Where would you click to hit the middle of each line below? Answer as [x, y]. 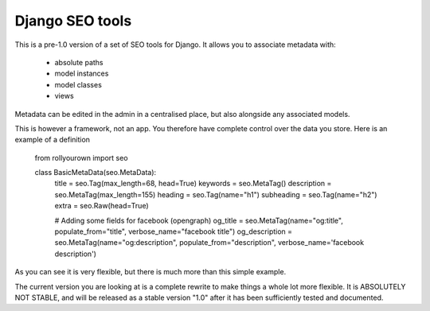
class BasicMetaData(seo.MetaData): [96, 173]
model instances [82, 74]
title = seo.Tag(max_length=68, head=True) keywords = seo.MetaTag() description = [193, 184]
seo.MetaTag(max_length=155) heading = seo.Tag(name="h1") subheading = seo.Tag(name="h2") [216, 194]
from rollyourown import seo [81, 157]
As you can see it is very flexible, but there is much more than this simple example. [150, 272]
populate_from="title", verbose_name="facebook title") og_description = [174, 231]
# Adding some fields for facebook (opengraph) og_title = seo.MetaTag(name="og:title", [199, 220]
